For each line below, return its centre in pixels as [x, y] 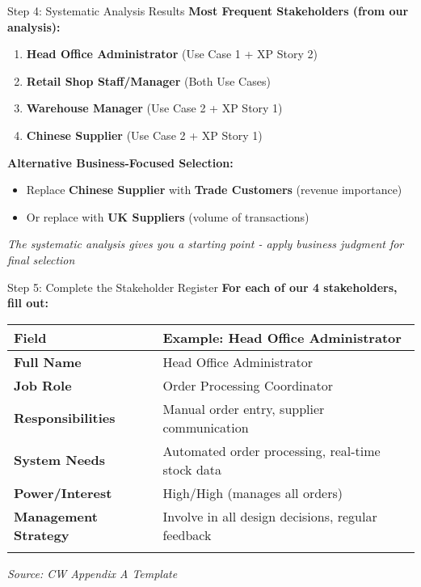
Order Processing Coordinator [248, 385]
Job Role [43, 385]
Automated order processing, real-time [272, 450]
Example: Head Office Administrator [282, 337]
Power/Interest [63, 492]
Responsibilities [65, 418]
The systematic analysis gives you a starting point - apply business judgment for [206, 244]
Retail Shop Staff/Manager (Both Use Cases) [148, 80]
